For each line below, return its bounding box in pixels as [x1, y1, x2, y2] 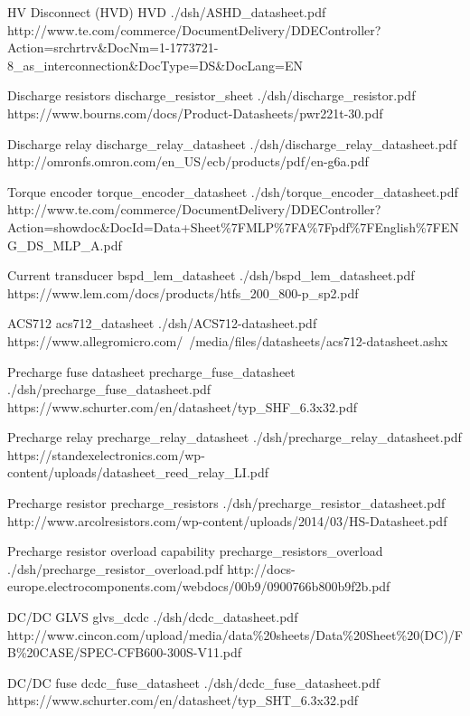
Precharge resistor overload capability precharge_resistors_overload [7, 542, 383, 561]
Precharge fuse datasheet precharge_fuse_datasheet [7, 362, 296, 381]
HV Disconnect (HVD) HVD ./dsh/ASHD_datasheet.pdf [7, 3, 326, 21]
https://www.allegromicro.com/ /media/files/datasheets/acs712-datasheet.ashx [7, 331, 448, 350]
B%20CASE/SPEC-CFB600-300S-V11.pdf [7, 643, 242, 662]
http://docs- [227, 559, 296, 578]
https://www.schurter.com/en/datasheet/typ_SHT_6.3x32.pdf [7, 691, 359, 710]
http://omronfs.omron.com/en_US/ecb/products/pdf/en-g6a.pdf [7, 152, 369, 171]
